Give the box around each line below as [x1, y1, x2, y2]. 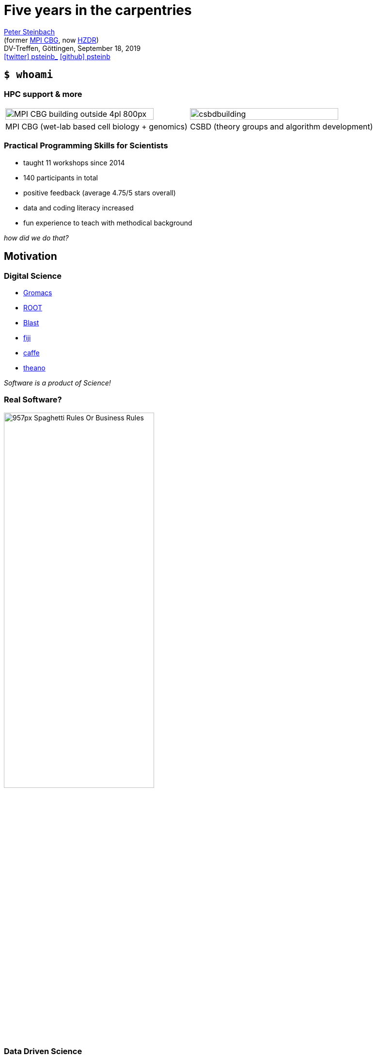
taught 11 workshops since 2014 [23, 158, 125, 167]
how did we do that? [4, 233, 69, 242]
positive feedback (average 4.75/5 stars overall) [23, 188, 176, 197]
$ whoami [4, 69, 53, 81]
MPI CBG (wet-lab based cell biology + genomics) [5, 121, 188, 131]
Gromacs [23, 288, 52, 297]
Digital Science [4, 271, 62, 281]
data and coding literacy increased [23, 203, 134, 212]
